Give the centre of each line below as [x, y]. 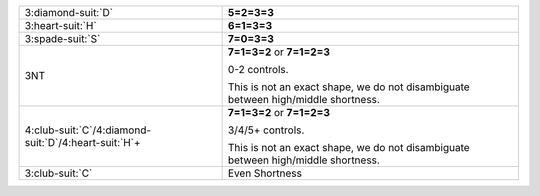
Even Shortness [264, 173]
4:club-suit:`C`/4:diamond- [88, 130]
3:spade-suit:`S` [62, 38]
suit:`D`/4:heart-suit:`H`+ [82, 142]
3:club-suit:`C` [58, 173]
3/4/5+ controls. [266, 130]
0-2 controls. [258, 69]
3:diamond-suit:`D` [69, 12]
